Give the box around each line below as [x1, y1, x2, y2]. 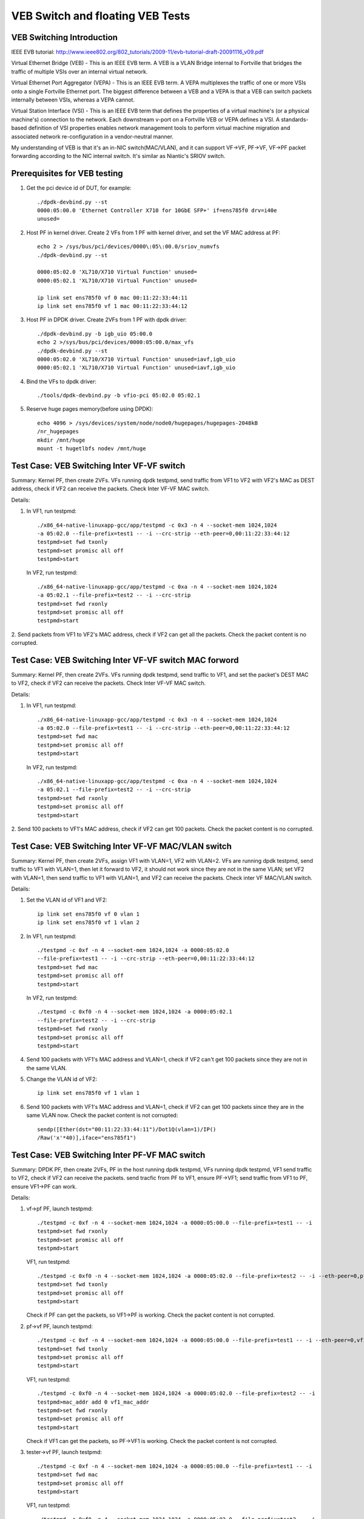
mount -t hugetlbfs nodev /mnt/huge [37, 445, 146, 452]
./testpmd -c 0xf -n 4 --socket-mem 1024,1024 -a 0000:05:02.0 [37, 947, 229, 953]
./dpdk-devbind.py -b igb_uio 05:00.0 [37, 330, 153, 337]
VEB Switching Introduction [11, 32, 118, 43]
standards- [281, 115, 309, 123]
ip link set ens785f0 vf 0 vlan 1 [37, 910, 140, 917]
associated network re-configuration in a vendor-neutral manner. [11, 132, 174, 140]
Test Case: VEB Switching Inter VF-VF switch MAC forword [11, 655, 239, 665]
